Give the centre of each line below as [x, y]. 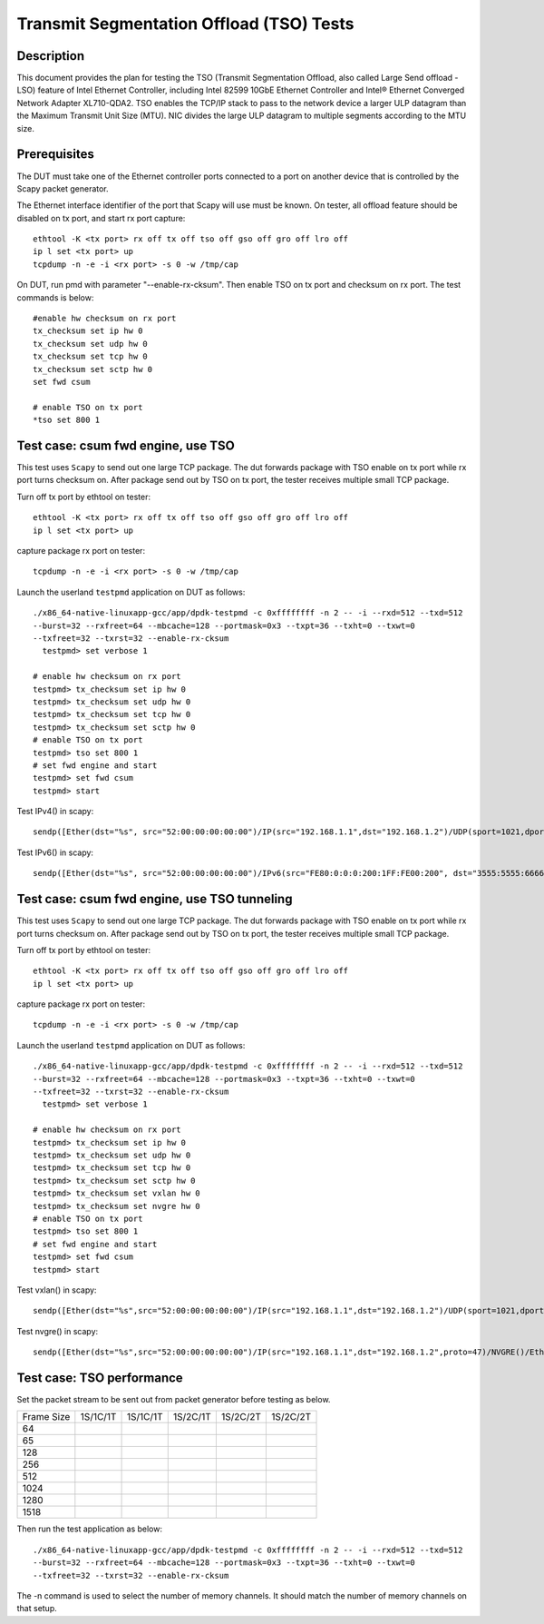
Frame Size [46, 1417]
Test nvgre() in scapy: [58, 1331]
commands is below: [55, 297]
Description [51, 56]
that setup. [37, 1609]
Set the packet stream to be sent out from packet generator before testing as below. [174, 1399]
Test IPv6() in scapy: [55, 852]
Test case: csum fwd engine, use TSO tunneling [155, 899]
